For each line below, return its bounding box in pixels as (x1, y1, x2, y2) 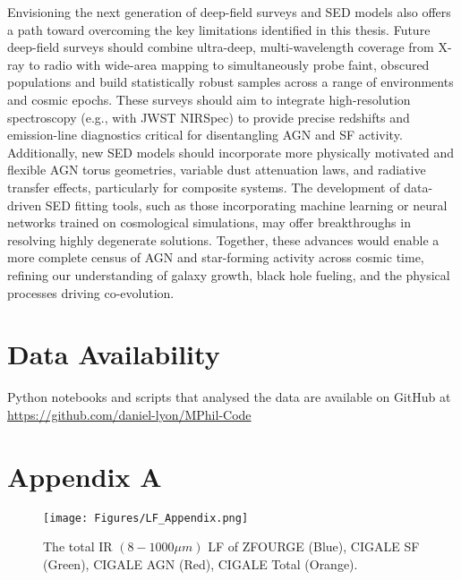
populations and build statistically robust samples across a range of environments (7, 72, 454, 91)
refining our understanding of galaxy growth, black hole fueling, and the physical (7, 265, 450, 284)
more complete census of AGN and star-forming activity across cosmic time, (7, 248, 424, 267)
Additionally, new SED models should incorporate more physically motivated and (7, 142, 454, 161)
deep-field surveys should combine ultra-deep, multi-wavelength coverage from (7, 38, 434, 56)
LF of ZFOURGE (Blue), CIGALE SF (208, 537, 420, 556)
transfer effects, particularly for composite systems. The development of (7, 177, 400, 196)
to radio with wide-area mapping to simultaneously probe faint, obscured (29, 55, 430, 73)
